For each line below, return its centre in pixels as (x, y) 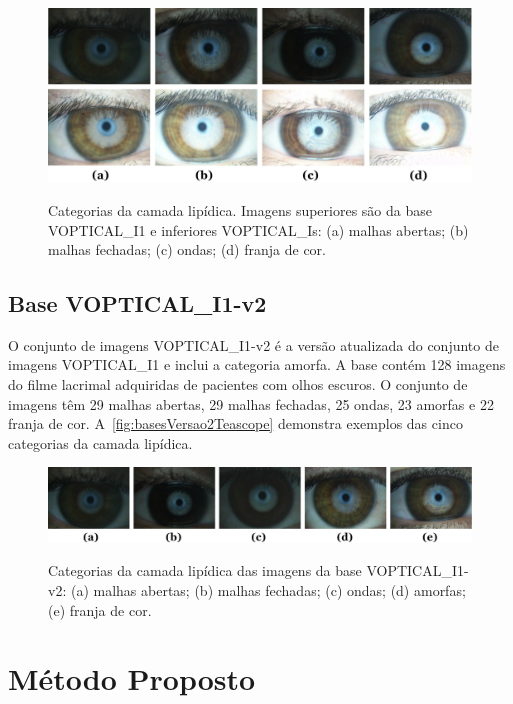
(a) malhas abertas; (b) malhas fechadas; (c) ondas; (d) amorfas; (268, 590)
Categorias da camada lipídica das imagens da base (205, 570)
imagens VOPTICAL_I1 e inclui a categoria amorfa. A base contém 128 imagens (257, 364)
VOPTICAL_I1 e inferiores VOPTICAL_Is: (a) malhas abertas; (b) (258, 229)
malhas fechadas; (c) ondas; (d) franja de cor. (187, 249)
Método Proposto (132, 678)
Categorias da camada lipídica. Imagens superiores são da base (240, 209)
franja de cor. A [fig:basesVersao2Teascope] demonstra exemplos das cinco (235, 423)
